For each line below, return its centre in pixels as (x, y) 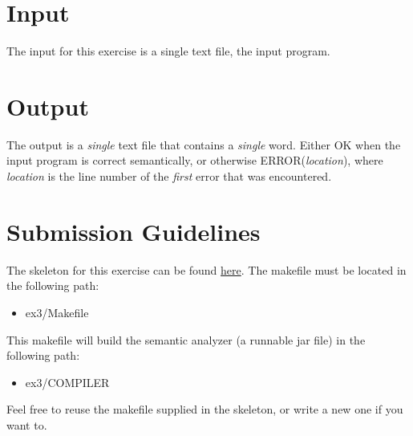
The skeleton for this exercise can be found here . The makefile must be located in (206, 269)
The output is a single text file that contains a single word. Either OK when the (204, 144)
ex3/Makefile (57, 312)
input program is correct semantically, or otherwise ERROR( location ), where (195, 160)
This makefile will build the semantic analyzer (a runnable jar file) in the (186, 339)
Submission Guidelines (134, 231)
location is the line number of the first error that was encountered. (169, 176)
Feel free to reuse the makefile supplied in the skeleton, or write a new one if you (205, 409)
